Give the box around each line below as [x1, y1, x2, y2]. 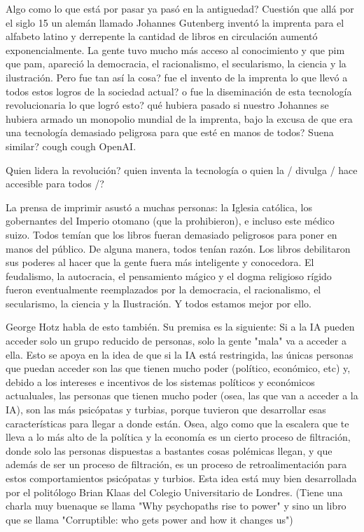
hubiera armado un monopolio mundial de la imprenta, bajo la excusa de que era [6, 111, 353, 126]
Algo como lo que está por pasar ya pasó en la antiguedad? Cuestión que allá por [6, 1, 354, 15]
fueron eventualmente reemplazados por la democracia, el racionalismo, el [6, 282, 321, 297]
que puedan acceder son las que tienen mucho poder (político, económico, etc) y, [6, 361, 351, 375]
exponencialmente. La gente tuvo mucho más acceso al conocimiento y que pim [6, 42, 345, 57]
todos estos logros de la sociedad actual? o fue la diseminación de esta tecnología [6, 84, 352, 98]
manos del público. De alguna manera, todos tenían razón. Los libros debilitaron [6, 241, 351, 255]
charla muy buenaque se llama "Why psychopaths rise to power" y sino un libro [6, 498, 346, 513]
